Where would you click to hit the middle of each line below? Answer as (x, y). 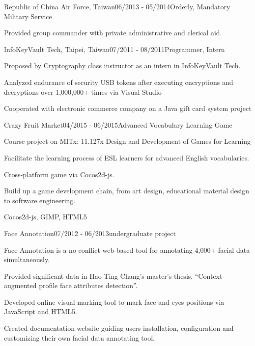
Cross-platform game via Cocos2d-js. (59, 174)
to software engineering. (40, 200)
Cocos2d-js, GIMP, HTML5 (46, 217)
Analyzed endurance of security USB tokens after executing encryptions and (119, 82)
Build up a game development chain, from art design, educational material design (127, 191)
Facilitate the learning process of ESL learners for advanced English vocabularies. (127, 157)
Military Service (28, 16)
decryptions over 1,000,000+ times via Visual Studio (83, 92)
